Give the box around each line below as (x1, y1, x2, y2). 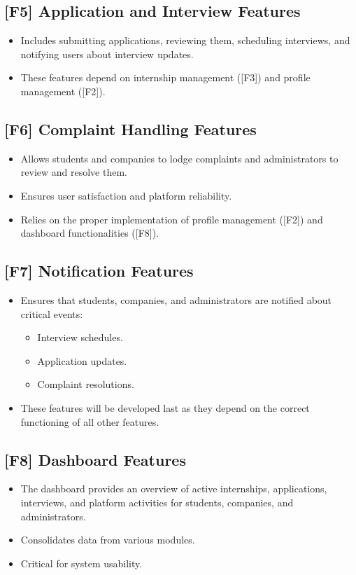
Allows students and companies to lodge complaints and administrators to (20, 151, 339, 165)
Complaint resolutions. (37, 377, 134, 392)
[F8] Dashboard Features (4, 448, 186, 470)
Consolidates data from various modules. (20, 532, 195, 547)
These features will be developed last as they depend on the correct (20, 400, 310, 415)
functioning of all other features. (20, 414, 159, 429)
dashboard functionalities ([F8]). (20, 226, 159, 240)
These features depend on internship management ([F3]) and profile (20, 70, 311, 85)
